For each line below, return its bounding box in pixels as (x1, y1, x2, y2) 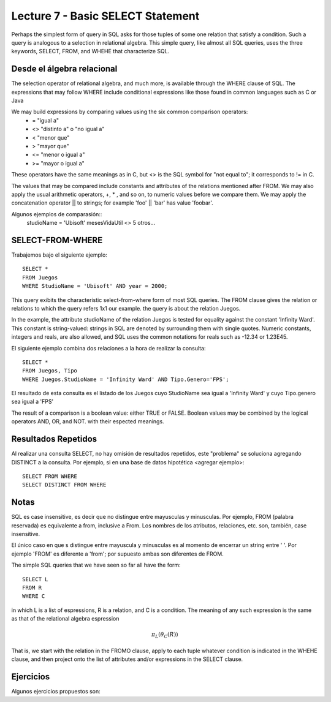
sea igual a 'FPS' (11, 398, 54, 406)
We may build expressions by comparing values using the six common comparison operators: (11, 108, 248, 116)
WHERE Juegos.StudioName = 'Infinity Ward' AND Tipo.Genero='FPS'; (22, 376, 229, 383)
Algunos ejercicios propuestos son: (11, 688, 101, 695)
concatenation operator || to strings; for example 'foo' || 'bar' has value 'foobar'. (11, 199, 214, 206)
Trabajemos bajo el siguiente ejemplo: (11, 251, 107, 259)
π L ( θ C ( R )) (151, 631, 178, 640)
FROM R (22, 584, 42, 591)
